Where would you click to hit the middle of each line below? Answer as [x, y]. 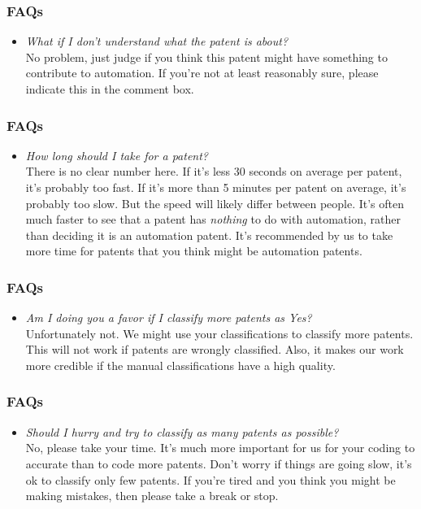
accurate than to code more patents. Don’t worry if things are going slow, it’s [219, 463]
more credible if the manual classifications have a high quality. [180, 365]
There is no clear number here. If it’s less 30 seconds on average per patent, [214, 171]
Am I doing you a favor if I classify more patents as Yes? [169, 318]
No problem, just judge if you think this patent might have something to [206, 57]
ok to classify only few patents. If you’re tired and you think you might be [210, 479]
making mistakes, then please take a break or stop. [152, 496]
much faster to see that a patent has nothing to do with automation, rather [213, 219]
